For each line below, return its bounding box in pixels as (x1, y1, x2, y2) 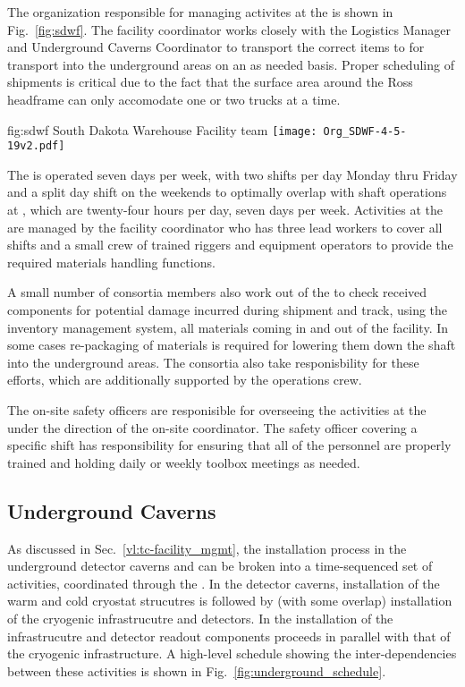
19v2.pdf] (7, 140, 65, 153)
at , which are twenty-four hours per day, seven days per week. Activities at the (7, 200, 443, 219)
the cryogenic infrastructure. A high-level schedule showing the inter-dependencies (7, 644, 457, 663)
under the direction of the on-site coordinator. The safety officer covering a (7, 418, 418, 437)
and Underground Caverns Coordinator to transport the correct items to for (7, 38, 425, 56)
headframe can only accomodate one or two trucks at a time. (7, 89, 341, 108)
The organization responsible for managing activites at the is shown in (7, 3, 393, 21)
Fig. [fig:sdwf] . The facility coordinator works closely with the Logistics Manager (7, 20, 452, 38)
